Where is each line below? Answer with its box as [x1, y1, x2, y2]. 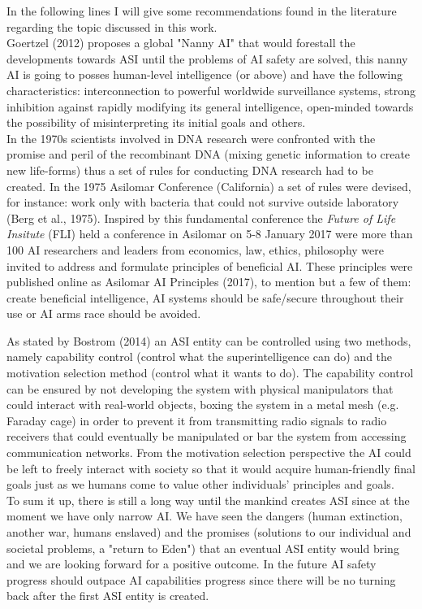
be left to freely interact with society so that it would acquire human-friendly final [6, 459, 416, 476]
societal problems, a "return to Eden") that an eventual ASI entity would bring [6, 539, 399, 556]
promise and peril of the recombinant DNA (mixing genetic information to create [6, 146, 411, 163]
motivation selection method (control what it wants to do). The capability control [6, 364, 414, 381]
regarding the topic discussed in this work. [6, 18, 217, 35]
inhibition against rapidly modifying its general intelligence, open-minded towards [6, 98, 414, 115]
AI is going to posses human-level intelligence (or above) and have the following [6, 66, 403, 83]
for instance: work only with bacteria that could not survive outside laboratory [6, 194, 399, 211]
